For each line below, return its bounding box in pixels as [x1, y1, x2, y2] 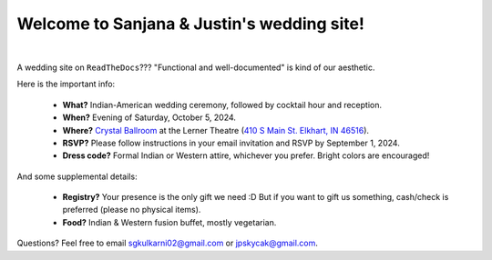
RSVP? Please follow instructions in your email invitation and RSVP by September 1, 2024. [62, 137, 400, 148]
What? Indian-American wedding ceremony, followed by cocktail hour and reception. [62, 99, 383, 110]
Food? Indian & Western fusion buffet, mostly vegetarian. [62, 216, 277, 227]
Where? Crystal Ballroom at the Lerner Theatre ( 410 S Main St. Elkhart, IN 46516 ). [62, 125, 369, 135]
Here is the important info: [16, 78, 116, 90]
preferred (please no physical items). [62, 205, 201, 215]
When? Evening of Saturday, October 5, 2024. [62, 112, 237, 123]
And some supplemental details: [16, 171, 138, 182]
